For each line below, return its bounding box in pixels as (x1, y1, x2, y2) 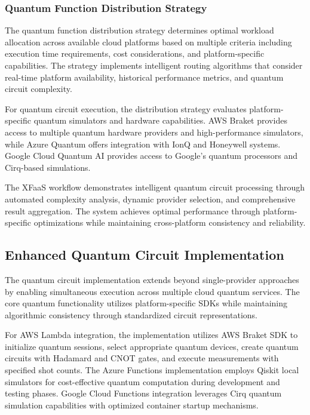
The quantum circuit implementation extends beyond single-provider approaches (5, 273, 299, 285)
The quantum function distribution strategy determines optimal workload (5, 24, 274, 36)
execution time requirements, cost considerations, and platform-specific (5, 47, 265, 60)
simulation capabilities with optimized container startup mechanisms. (5, 398, 259, 411)
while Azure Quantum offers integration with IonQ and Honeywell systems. (5, 137, 281, 150)
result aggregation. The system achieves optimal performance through (5, 204, 260, 217)
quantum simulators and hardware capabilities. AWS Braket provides (33, 114, 287, 127)
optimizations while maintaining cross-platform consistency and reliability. (33, 216, 306, 229)
